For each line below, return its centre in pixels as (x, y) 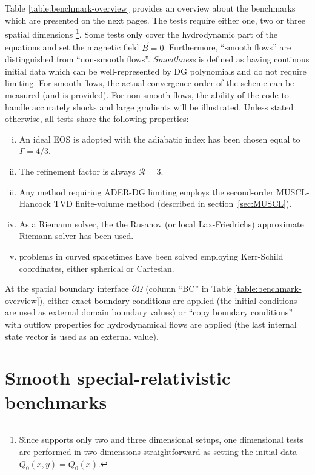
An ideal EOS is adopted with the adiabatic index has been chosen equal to (160, 139)
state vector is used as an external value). (82, 336)
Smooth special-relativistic (118, 378)
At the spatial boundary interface (67, 288)
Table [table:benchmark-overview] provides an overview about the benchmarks (150, 8)
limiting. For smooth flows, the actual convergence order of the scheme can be (150, 83)
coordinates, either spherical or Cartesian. (97, 268)
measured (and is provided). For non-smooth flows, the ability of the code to (147, 95)
